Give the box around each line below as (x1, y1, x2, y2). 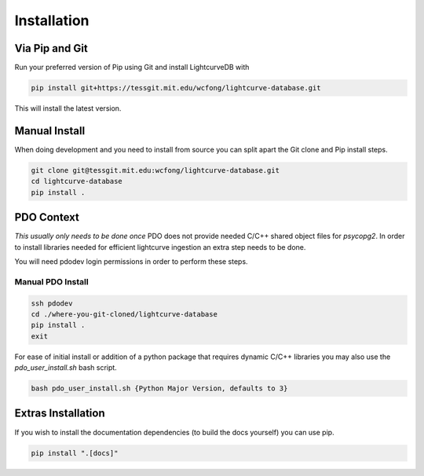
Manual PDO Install (14, 276, 90, 287)
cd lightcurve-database (31, 177, 123, 186)
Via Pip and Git (14, 42, 88, 55)
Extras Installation (14, 407, 105, 420)
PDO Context (14, 211, 80, 224)
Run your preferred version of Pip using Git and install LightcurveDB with (14, 63, 250, 72)
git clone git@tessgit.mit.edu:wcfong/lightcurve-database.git (31, 166, 280, 174)
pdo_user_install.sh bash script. (14, 363, 117, 372)
